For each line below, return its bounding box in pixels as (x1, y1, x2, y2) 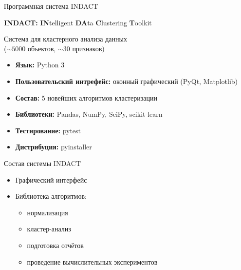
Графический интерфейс (15, 174, 87, 185)
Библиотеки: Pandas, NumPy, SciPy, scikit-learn (15, 109, 163, 119)
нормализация (27, 207, 68, 217)
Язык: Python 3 (15, 60, 65, 70)
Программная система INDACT (4, 1, 98, 11)
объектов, (27, 43, 56, 53)
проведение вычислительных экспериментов (27, 256, 158, 267)
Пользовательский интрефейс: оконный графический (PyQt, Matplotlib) (15, 76, 238, 86)
